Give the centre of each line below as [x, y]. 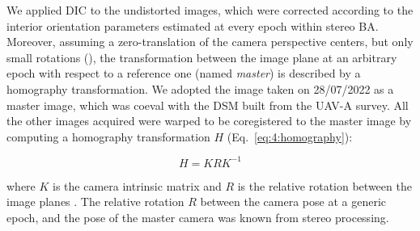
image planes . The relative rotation [95, 202]
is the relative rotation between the [325, 185]
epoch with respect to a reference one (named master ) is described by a [184, 73]
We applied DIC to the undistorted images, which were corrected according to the [210, 10]
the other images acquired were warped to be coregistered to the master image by [209, 121]
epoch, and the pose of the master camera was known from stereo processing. [198, 218]
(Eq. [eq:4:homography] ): [290, 136]
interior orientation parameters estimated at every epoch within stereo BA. [193, 25]
